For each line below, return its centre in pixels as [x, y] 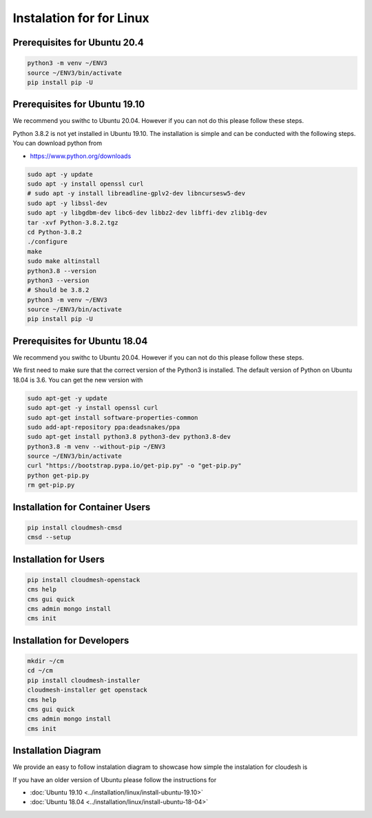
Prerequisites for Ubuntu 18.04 [80, 341]
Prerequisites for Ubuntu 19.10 [79, 105]
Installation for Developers [71, 640]
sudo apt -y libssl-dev [68, 203]
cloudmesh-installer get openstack [87, 690]
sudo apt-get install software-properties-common [113, 417]
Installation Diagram [57, 751]
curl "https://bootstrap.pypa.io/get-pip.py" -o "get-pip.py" [134, 466]
